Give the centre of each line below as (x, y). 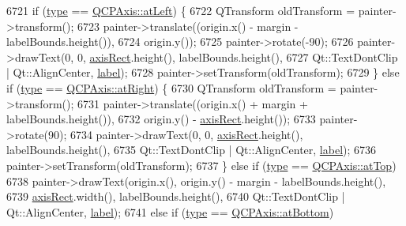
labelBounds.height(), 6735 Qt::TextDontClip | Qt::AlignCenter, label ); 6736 (192, 150)
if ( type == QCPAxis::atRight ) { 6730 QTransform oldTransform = (171, 87)
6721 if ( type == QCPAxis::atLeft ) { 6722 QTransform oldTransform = (181, 10)
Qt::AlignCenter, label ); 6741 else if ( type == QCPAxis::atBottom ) (170, 211)
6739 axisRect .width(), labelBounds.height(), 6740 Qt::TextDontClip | (176, 196)
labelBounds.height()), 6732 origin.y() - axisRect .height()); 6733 (161, 119)
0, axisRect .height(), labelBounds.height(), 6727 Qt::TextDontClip (237, 56)
